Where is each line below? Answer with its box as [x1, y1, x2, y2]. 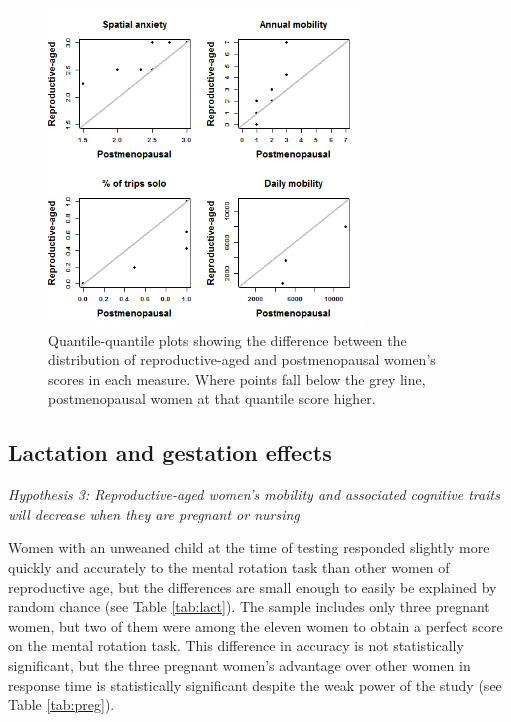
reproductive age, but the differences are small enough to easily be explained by [8, 576, 497, 597]
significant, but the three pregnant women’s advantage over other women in [8, 654, 471, 675]
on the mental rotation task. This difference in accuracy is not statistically [8, 635, 464, 656]
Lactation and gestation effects [8, 437, 332, 468]
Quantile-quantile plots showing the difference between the [48, 329, 407, 350]
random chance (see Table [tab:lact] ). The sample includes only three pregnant [8, 596, 490, 617]
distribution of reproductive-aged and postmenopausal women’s [48, 349, 436, 370]
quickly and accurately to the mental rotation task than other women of [8, 556, 450, 577]
